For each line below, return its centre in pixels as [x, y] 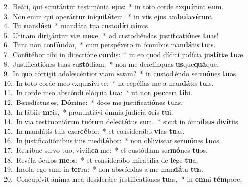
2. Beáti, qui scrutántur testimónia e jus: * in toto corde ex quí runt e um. [114, 6]
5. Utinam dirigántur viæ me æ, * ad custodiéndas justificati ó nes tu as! [111, 35]
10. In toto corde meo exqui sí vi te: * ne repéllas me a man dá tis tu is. [109, 83]
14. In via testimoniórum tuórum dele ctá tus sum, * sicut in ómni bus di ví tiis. [122, 121]
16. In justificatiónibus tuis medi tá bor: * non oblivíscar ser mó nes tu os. [112, 140]
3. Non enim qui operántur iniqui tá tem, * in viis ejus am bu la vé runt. [109, 16]
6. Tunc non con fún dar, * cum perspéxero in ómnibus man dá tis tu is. [110, 45]
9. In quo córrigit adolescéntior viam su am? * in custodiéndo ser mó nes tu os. [121, 73]
